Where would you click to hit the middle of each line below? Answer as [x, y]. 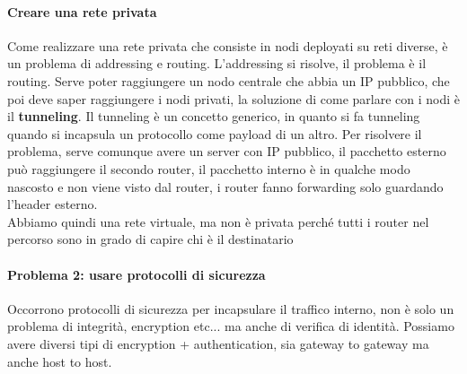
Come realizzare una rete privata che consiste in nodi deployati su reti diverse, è [228, 45]
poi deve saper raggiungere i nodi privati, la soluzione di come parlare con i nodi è [234, 98]
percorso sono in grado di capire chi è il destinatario [150, 239]
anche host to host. [60, 361]
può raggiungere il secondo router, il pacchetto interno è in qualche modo [209, 168]
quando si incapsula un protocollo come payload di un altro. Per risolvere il [215, 133]
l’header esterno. [53, 204]
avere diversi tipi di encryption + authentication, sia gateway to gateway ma [218, 343]
